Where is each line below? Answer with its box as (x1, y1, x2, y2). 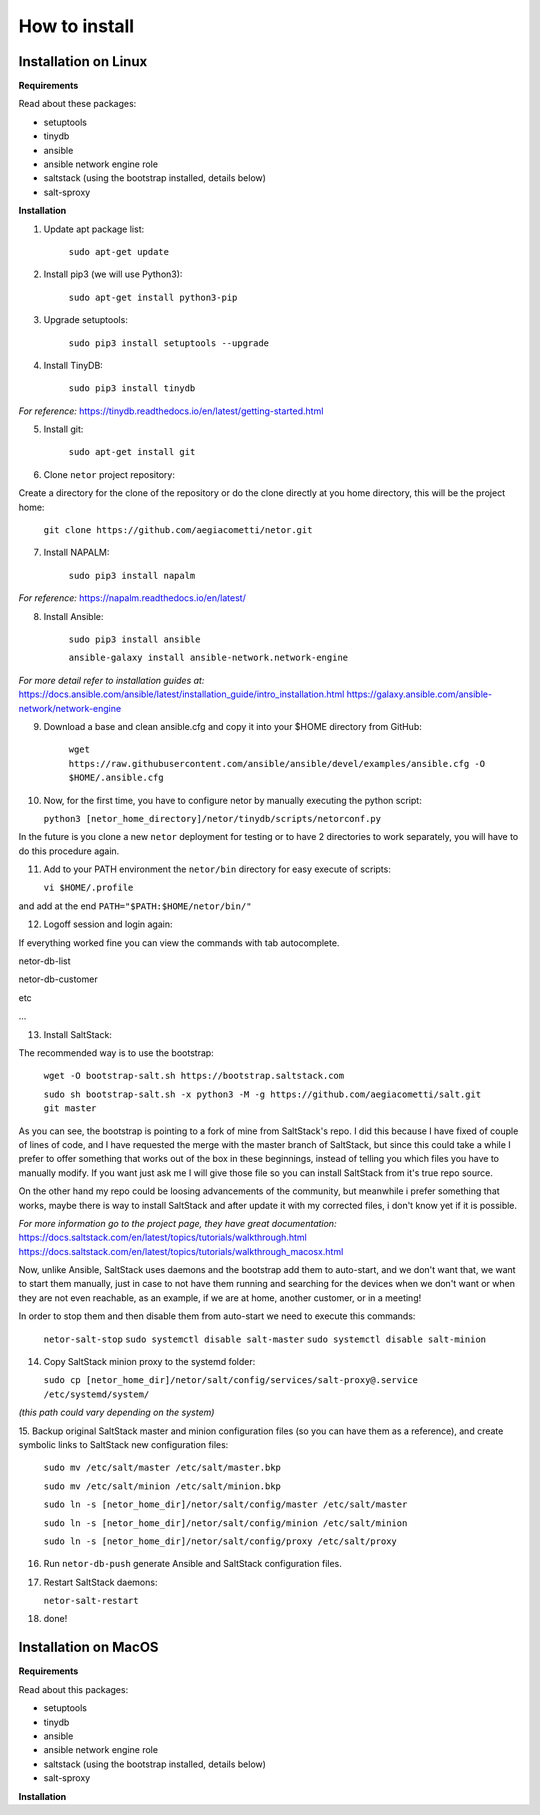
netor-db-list (18, 955, 71, 967)
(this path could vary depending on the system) (18, 1406, 215, 1419)
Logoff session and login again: (43, 918, 173, 930)
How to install (18, 15, 135, 37)
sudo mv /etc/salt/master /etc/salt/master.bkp (43, 1462, 282, 1474)
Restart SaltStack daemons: (43, 1576, 158, 1588)
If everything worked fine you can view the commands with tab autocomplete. (18, 936, 340, 949)
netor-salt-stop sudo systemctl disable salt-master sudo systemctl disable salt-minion (43, 1333, 487, 1345)
